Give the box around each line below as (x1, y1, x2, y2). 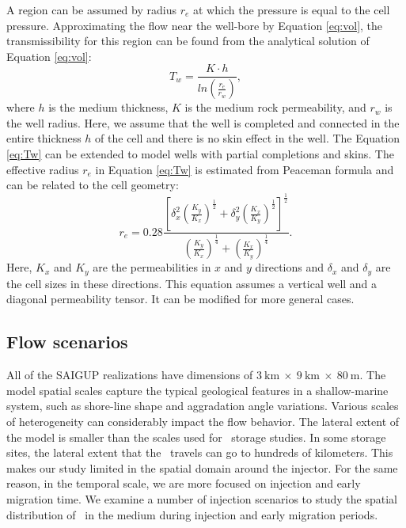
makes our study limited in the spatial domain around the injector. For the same (6, 459, 398, 476)
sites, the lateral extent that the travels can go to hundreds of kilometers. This (6, 444, 393, 461)
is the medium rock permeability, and (184, 99, 366, 116)
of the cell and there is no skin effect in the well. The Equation (95, 130, 400, 146)
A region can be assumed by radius (6, 2, 176, 17)
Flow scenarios (6, 329, 128, 354)
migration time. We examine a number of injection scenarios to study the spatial (6, 491, 397, 507)
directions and (255, 259, 324, 275)
